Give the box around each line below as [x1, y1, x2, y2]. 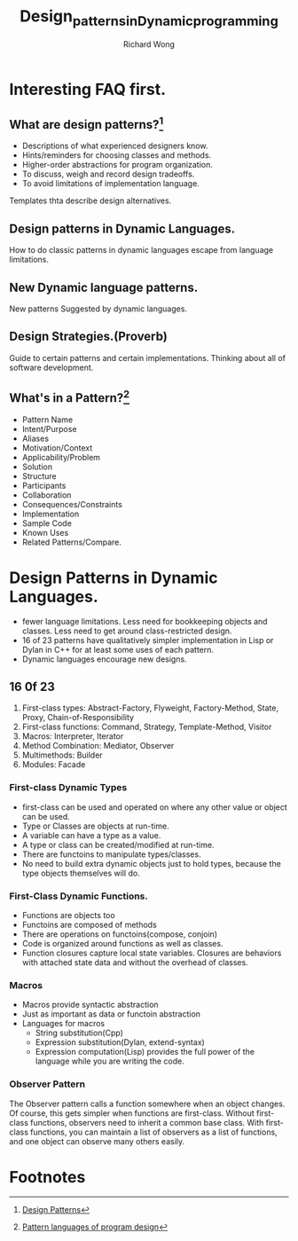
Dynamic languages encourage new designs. [21, 654, 188, 664]
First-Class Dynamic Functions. [9, 890, 148, 902]
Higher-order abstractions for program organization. [21, 160, 213, 170]
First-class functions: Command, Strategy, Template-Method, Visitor [21, 721, 272, 733]
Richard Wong [122, 38, 176, 50]
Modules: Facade [21, 759, 86, 770]
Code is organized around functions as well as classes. [21, 938, 223, 948]
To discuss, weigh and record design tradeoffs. [21, 169, 195, 179]
